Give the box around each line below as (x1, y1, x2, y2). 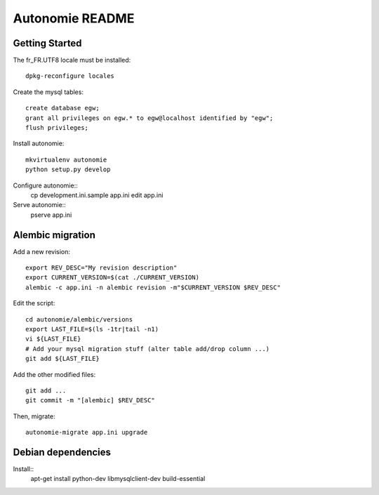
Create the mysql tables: (13, 88, 84, 96)
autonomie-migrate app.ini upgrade (25, 428, 148, 437)
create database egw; (25, 104, 100, 112)
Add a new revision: (13, 247, 70, 256)
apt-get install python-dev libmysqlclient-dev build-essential (30, 475, 206, 483)
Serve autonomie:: (13, 201, 66, 209)
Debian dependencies (13, 446, 112, 458)
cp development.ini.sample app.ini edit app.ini (30, 190, 164, 199)
